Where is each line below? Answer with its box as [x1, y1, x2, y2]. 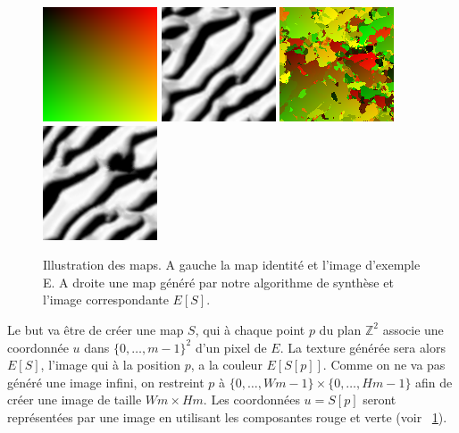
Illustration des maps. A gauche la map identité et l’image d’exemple [43, 255, 421, 274]
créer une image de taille [7, 390, 142, 409]
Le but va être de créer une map [7, 320, 184, 338]
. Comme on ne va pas [322, 355, 446, 374]
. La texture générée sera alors [280, 337, 446, 356]
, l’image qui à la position [40, 355, 181, 374]
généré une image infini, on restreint [7, 372, 204, 391]
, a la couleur [190, 355, 263, 374]
